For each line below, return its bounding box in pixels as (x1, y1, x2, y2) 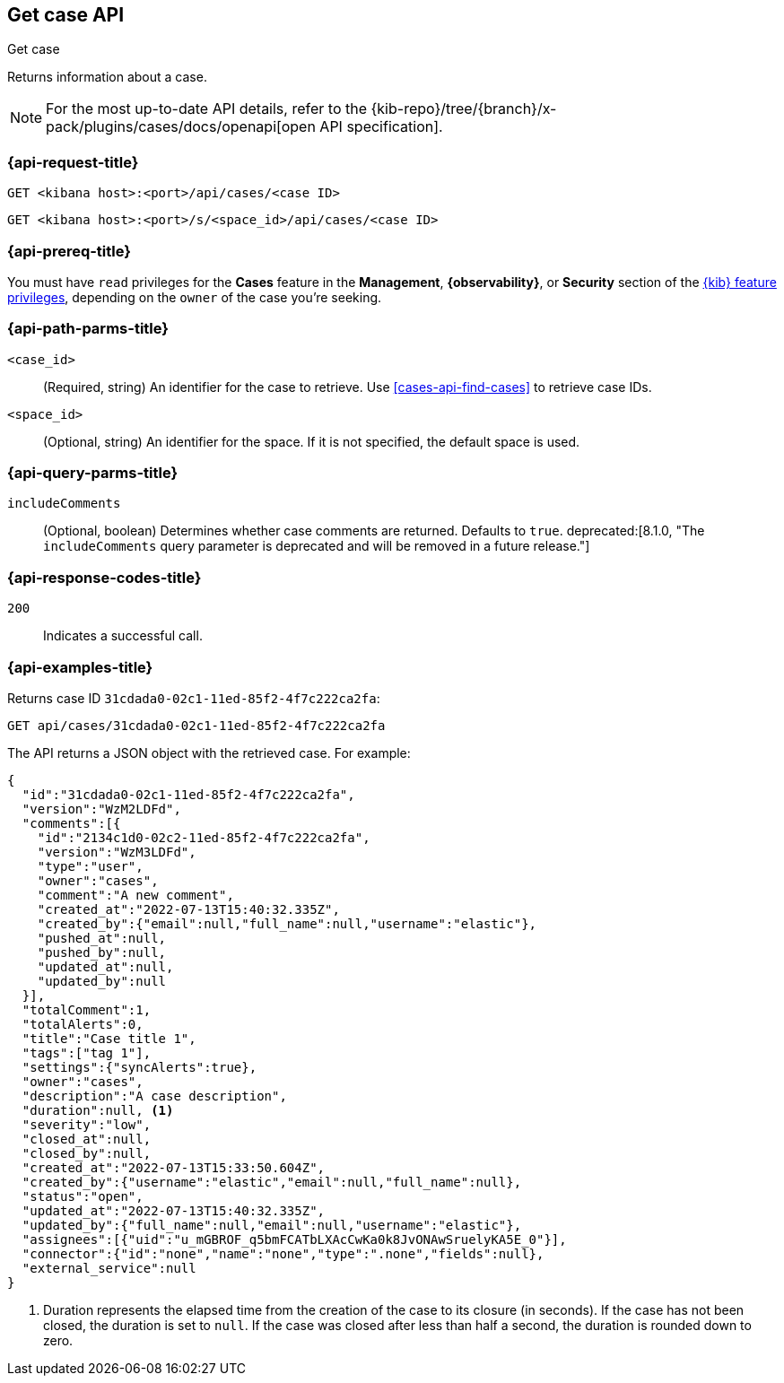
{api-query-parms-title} (7, 464, 179, 483)
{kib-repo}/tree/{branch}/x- (370, 100, 557, 118)
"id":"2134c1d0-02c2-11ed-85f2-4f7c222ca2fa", (37, 830, 370, 845)
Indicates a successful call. (43, 628, 203, 644)
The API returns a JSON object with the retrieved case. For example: (7, 744, 411, 761)
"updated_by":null (37, 973, 167, 988)
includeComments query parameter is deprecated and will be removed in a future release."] (43, 538, 590, 554)
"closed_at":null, (22, 1131, 152, 1146)
